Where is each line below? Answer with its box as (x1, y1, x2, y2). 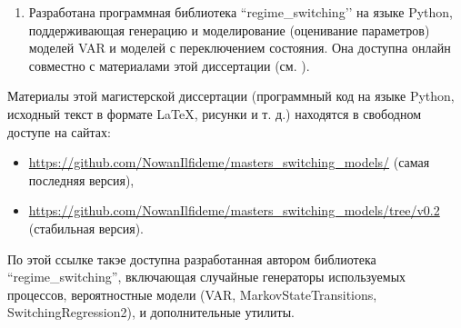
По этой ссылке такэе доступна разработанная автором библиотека (7, 249, 376, 268)
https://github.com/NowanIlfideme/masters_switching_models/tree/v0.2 (28, 201, 440, 220)
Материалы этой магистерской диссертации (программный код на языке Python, (7, 86, 455, 105)
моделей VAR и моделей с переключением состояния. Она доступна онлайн (28, 38, 451, 57)
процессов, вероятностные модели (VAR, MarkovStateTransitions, (7, 284, 377, 303)
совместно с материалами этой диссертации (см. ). (28, 55, 310, 75)
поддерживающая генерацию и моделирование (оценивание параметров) (28, 20, 430, 39)
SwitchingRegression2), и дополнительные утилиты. (7, 303, 295, 322)
